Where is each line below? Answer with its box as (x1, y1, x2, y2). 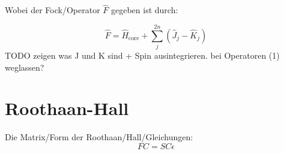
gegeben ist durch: (110, 4, 178, 16)
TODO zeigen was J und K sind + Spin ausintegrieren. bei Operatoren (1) (5, 49, 280, 61)
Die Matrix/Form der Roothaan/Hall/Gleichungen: (5, 131, 193, 143)
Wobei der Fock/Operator (5, 4, 100, 16)
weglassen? (5, 61, 44, 73)
